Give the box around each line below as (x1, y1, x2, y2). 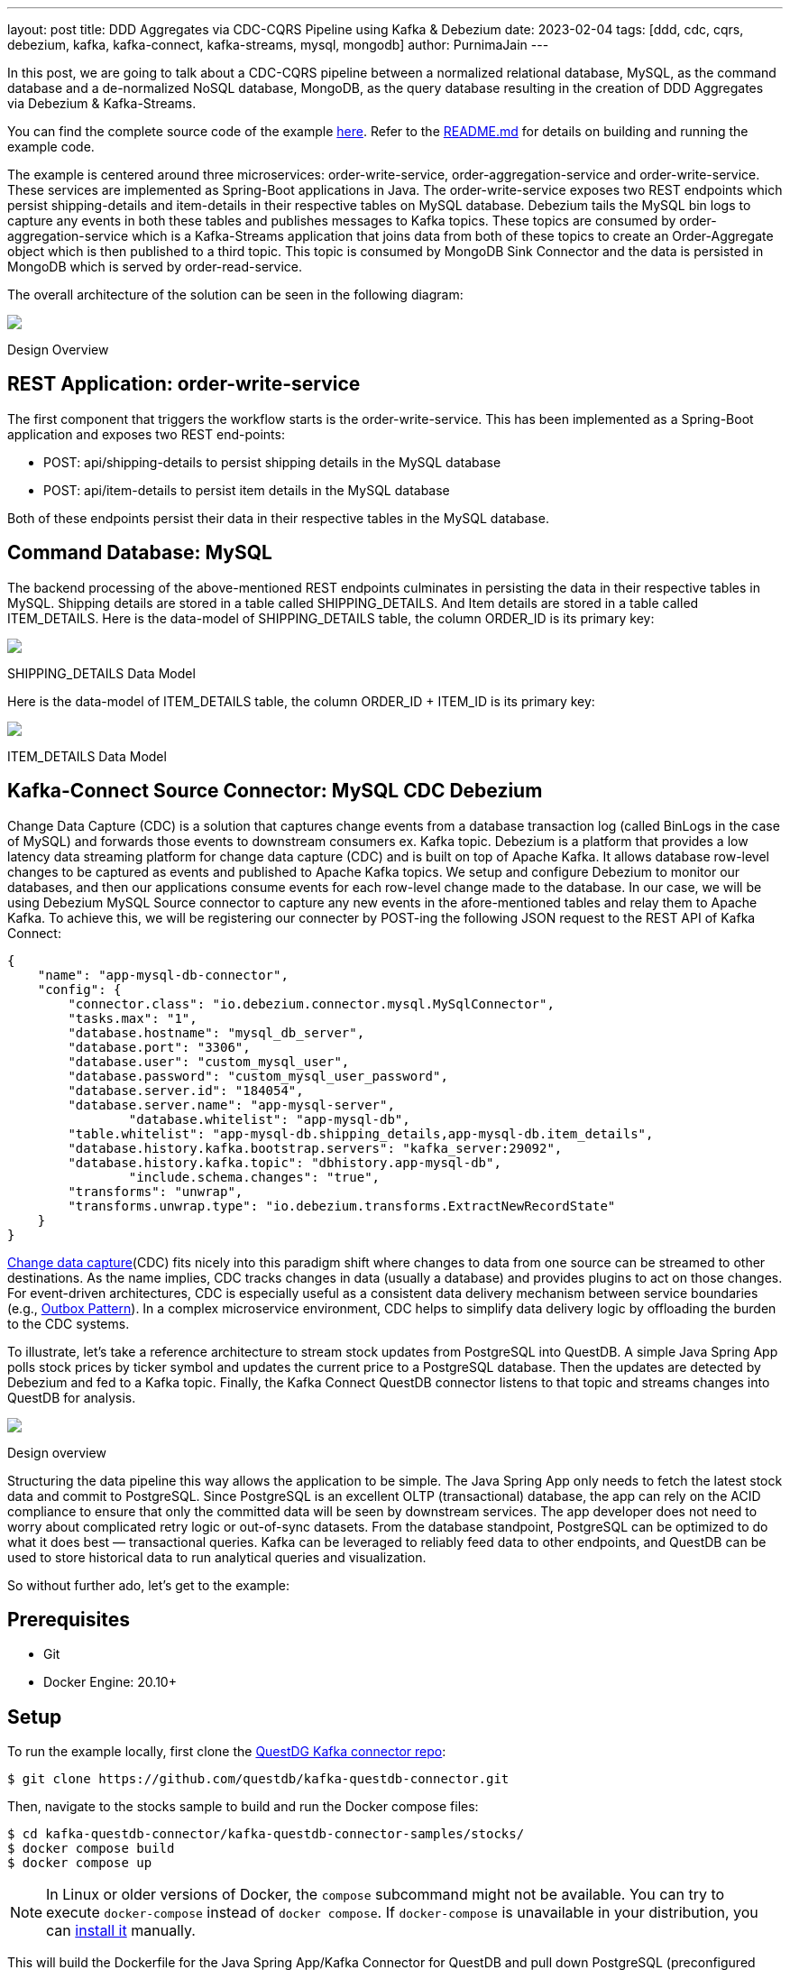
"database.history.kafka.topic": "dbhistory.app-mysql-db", (68, 1155, 501, 1170)
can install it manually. (46, 1921, 196, 1940)
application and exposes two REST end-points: (7, 426, 285, 442)
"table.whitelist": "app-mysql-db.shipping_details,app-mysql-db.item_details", (68, 1126, 654, 1141)
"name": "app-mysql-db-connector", (37, 967, 289, 982)
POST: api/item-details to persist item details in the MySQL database (43, 482, 450, 498)
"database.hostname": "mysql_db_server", (68, 1025, 365, 1040)
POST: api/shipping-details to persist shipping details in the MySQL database (43, 454, 501, 470)
